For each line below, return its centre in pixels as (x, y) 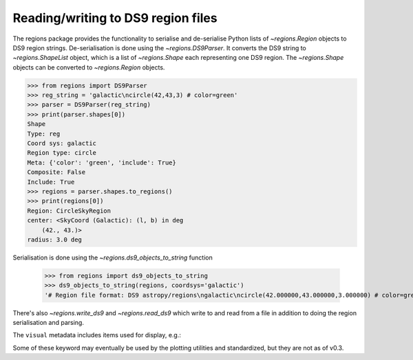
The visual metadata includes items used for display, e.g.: (97, 335)
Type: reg (44, 134)
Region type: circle (62, 153)
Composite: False (56, 172)
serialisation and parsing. (48, 323)
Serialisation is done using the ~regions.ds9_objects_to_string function (113, 257)
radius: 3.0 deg (55, 240)
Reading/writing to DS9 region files (115, 18)
